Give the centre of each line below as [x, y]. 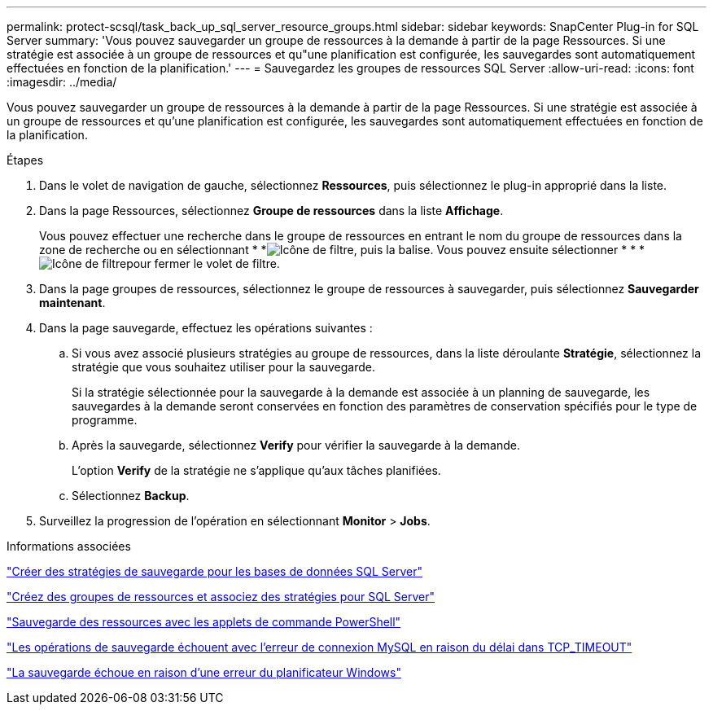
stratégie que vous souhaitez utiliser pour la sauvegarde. [223, 367]
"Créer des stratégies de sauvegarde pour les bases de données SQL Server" [215, 571]
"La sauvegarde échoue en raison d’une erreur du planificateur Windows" [204, 672]
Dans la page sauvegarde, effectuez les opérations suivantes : [206, 328]
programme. [105, 420]
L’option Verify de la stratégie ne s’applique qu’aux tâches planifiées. [256, 470]
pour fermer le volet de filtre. [203, 263]
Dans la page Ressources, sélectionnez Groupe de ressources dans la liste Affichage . [271, 211]
